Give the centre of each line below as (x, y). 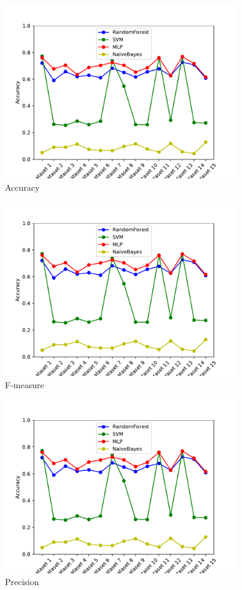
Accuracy (22, 187)
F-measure (25, 384)
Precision (22, 582)
